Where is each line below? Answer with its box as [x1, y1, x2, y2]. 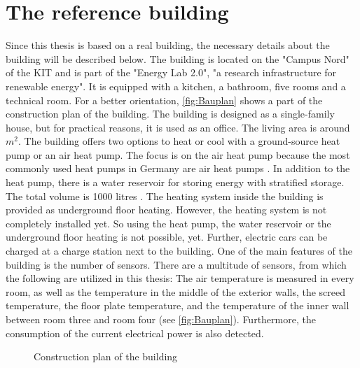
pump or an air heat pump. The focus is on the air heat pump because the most [6, 147, 350, 162]
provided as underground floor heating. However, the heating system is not [6, 202, 327, 217]
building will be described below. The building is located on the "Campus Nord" [6, 51, 349, 66]
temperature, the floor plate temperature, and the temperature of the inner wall [6, 298, 349, 313]
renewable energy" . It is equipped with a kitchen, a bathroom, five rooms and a [6, 78, 346, 93]
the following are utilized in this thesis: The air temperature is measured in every [6, 271, 354, 285]
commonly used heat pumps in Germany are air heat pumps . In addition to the [6, 161, 350, 176]
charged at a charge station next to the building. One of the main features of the [6, 243, 352, 258]
